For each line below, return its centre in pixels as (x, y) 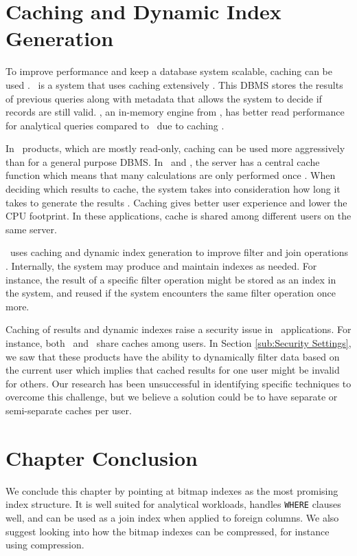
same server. (31, 229)
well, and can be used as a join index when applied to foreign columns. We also (172, 517)
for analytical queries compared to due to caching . (115, 125)
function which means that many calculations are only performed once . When (171, 175)
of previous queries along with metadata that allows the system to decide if (164, 98)
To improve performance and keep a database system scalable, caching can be (169, 71)
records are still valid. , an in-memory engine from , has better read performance (175, 112)
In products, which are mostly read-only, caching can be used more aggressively (175, 148)
